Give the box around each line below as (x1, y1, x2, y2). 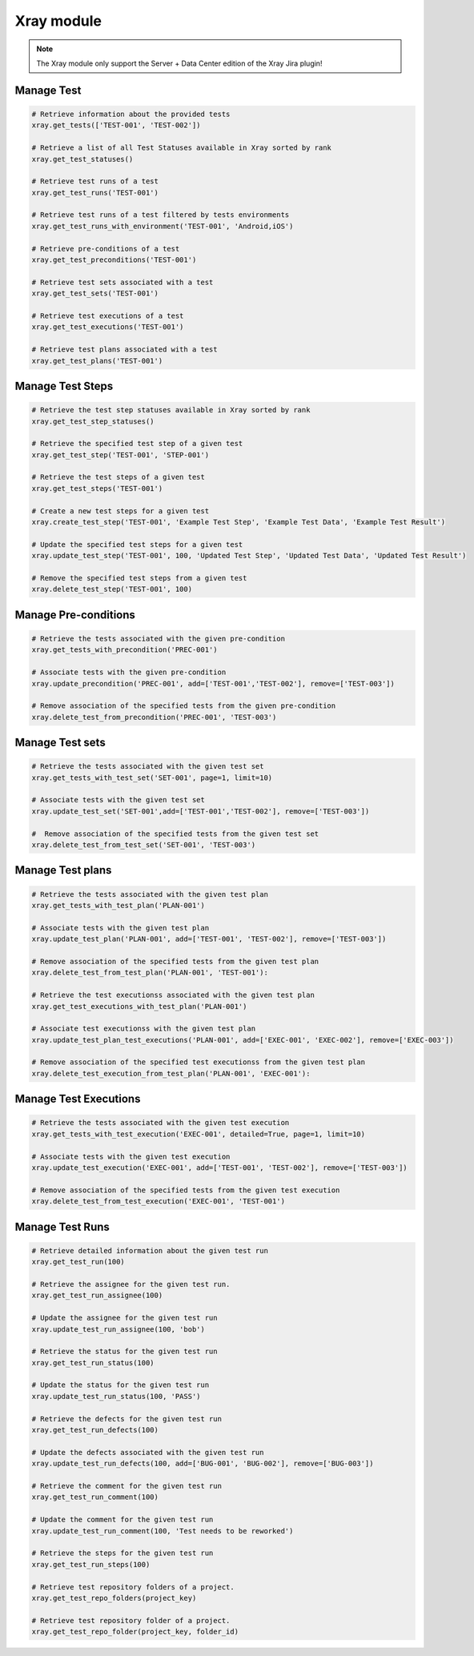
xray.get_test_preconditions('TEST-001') (31, 255, 197, 264)
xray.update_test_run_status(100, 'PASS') (31, 1392, 201, 1401)
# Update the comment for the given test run (31, 1515, 214, 1525)
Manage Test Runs (14, 1220, 110, 1233)
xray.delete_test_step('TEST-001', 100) (31, 585, 192, 594)
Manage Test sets (14, 736, 106, 750)
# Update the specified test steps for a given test (31, 540, 243, 549)
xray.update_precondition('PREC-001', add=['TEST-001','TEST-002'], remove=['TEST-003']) (31, 679, 396, 688)
